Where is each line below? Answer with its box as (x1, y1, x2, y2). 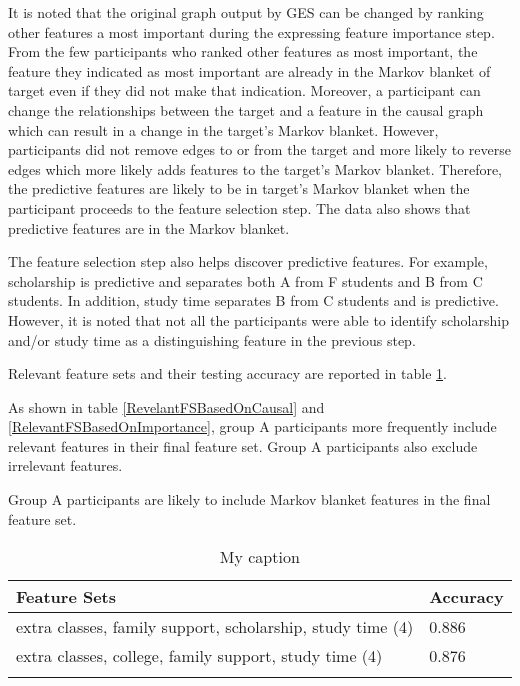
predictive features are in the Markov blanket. (8, 217, 290, 238)
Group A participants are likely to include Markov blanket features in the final (8, 489, 491, 510)
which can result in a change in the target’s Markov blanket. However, (8, 119, 439, 140)
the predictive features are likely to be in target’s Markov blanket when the (8, 178, 470, 199)
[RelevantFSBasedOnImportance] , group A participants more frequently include (8, 416, 497, 437)
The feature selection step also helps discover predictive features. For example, (8, 251, 488, 272)
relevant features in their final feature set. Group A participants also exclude (8, 435, 478, 456)
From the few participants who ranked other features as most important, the (8, 41, 478, 62)
